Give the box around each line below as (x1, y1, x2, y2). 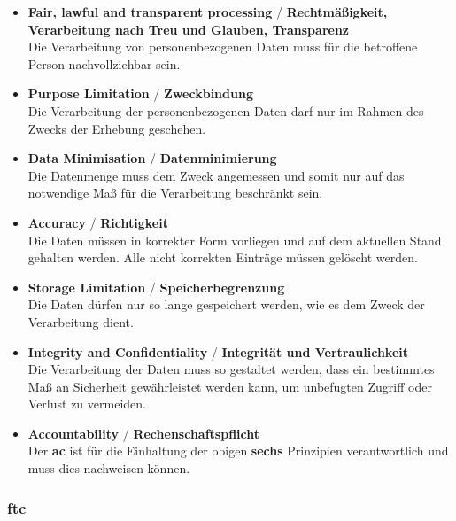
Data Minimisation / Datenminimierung (27, 149, 277, 167)
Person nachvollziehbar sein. (27, 54, 181, 73)
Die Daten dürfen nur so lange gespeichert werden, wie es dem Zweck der (27, 295, 425, 314)
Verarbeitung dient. (27, 312, 134, 330)
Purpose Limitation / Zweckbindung (27, 84, 253, 103)
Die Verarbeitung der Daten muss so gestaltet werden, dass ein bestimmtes (27, 360, 435, 378)
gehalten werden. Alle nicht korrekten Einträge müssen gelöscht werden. (27, 248, 418, 267)
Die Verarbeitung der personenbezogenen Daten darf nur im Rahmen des (27, 101, 424, 120)
